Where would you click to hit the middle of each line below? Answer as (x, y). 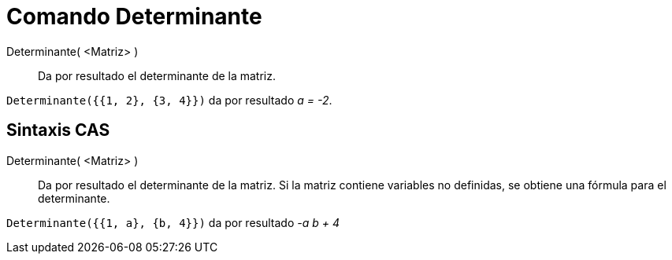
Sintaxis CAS (58, 130)
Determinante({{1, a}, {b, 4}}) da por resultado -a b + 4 (173, 222)
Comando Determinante (134, 16)
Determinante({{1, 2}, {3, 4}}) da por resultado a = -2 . (169, 100)
